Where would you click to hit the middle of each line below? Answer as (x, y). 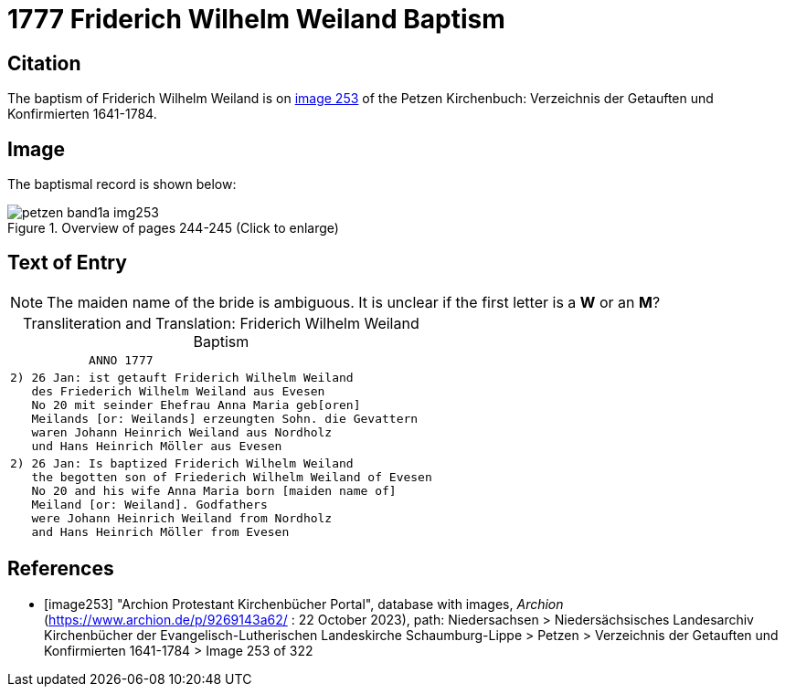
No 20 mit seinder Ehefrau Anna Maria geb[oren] (196, 405)
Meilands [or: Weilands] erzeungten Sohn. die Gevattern (225, 418)
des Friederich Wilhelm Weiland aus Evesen (178, 391)
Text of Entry (67, 263)
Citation (44, 63)
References (61, 569)
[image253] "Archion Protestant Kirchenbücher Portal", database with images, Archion (304, 604)
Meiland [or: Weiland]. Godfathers (149, 504)
